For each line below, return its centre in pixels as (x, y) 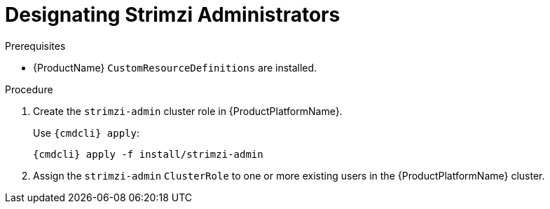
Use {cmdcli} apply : (86, 133)
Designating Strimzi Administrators (173, 15)
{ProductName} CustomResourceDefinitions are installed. (175, 67)
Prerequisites (35, 46)
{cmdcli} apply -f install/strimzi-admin (148, 154)
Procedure (29, 89)
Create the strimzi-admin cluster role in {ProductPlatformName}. (188, 111)
